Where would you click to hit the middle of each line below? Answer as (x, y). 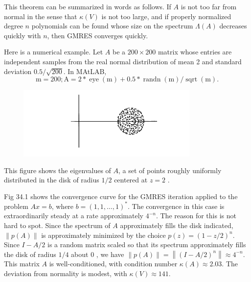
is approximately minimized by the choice (103, 235)
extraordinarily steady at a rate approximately (74, 216)
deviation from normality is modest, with (66, 273)
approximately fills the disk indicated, (177, 225)
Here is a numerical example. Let (54, 52)
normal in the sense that (41, 16)
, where (63, 206)
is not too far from (209, 6)
